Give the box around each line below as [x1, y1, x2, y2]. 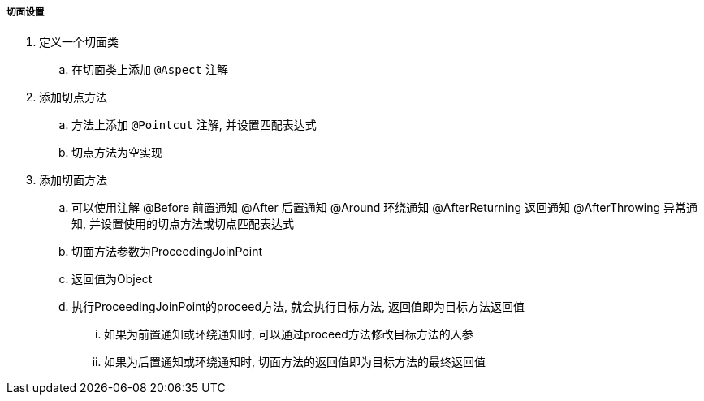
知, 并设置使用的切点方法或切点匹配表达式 [71, 217, 294, 231]
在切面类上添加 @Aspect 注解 [71, 63, 228, 77]
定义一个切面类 [39, 35, 119, 50]
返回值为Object [71, 272, 153, 287]
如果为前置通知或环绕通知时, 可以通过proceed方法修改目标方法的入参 [104, 327, 473, 342]
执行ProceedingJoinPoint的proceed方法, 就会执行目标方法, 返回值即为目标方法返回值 [71, 300, 525, 314]
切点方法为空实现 [71, 145, 162, 160]
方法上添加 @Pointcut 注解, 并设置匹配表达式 [71, 118, 317, 132]
